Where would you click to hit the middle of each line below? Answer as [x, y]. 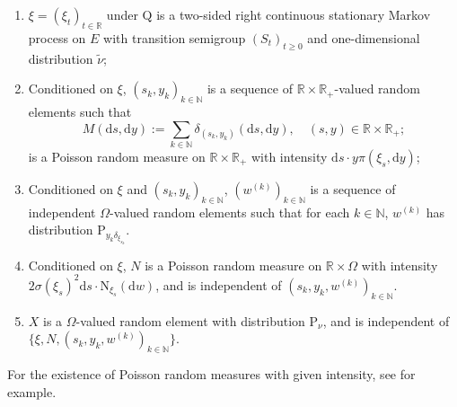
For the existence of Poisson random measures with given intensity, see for [211, 374]
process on [57, 37]
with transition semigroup [175, 37]
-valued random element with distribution [190, 320]
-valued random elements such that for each [229, 212]
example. [32, 391]
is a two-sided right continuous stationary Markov [294, 14]
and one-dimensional [364, 37]
